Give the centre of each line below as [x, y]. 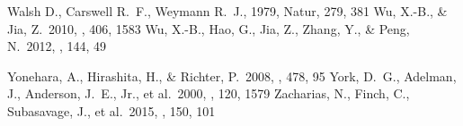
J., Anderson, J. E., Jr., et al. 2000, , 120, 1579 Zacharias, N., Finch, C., [209, 93]
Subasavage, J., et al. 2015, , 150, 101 [111, 110]
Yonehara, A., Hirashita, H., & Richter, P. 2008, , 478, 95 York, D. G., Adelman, [232, 76]
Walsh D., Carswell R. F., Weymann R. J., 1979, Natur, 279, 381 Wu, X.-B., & [227, 11]
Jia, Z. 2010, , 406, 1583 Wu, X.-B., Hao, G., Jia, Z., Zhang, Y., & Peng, [209, 28]
